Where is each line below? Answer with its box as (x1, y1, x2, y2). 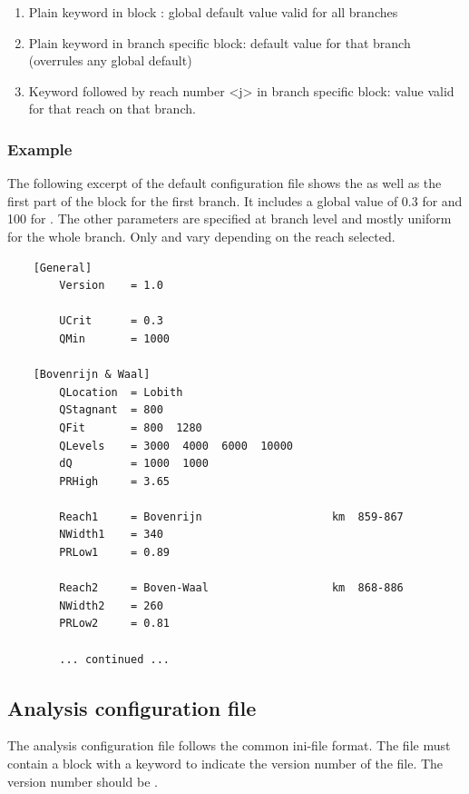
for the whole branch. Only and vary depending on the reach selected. (7, 226, 396, 245)
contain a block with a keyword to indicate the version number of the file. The (7, 754, 444, 773)
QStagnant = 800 (59, 403, 163, 417)
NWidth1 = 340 (59, 528, 163, 541)
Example (7, 137, 73, 160)
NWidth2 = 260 (59, 599, 163, 612)
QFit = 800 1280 (59, 421, 202, 434)
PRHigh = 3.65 (59, 474, 170, 488)
